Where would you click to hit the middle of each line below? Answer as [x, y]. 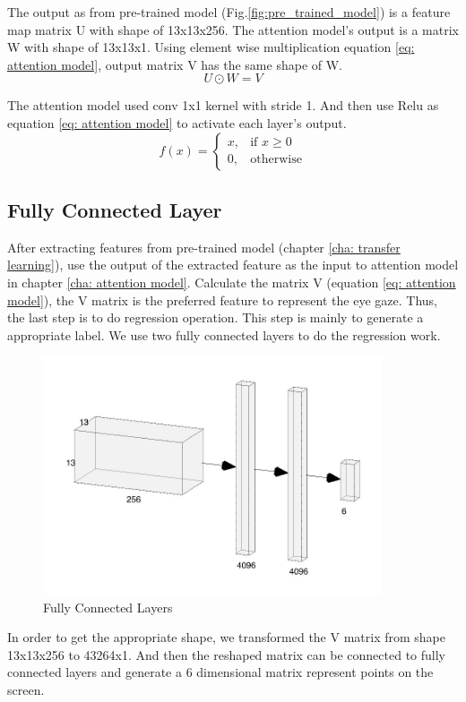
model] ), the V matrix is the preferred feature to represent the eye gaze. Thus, [222, 300]
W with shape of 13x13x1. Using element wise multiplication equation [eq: [211, 47]
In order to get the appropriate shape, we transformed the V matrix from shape [226, 637]
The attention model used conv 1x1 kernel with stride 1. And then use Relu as [223, 105]
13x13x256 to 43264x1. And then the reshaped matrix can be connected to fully [227, 654]
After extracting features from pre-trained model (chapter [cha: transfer [204, 247]
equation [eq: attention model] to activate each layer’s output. [177, 122]
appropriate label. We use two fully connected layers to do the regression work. [224, 334]
